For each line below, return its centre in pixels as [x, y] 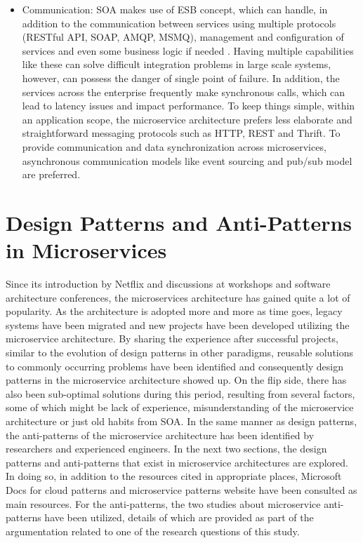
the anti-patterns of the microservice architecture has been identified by [160, 435]
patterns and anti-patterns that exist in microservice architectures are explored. [177, 462]
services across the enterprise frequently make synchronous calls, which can [184, 92]
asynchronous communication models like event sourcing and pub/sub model [187, 160]
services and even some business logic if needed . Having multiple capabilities [188, 50]
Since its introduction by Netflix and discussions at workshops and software [168, 284]
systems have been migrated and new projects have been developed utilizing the [178, 324]
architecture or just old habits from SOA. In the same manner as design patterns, [181, 421]
